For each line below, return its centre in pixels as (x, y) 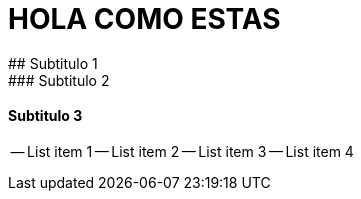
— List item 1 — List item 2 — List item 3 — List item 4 (182, 151)
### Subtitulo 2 (59, 80)
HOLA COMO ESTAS (144, 19)
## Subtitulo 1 (53, 63)
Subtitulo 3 (45, 116)
